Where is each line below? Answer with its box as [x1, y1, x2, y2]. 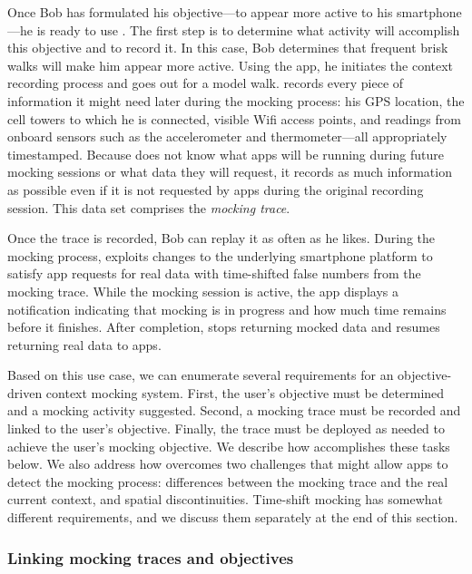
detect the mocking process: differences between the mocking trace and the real [7, 472, 448, 491]
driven [7, 383, 43, 402]
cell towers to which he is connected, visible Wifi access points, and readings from [7, 109, 461, 128]
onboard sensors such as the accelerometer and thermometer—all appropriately [7, 127, 447, 146]
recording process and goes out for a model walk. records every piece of [7, 73, 404, 92]
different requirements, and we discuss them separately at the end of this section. [7, 508, 458, 527]
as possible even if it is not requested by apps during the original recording [7, 180, 424, 199]
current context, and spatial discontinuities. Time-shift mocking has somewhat [7, 490, 444, 509]
